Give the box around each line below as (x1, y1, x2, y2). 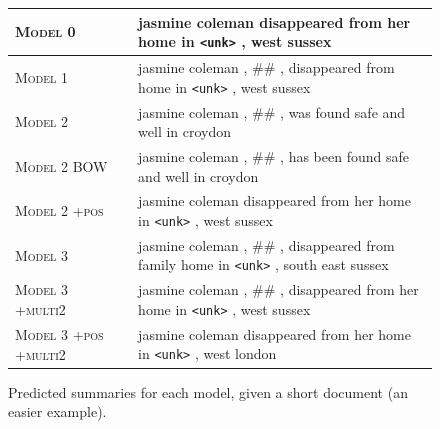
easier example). (8, 401, 107, 422)
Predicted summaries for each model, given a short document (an (8, 381, 408, 402)
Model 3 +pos (15, 323, 104, 344)
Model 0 (15, 21, 76, 42)
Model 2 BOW (15, 155, 108, 176)
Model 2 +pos (15, 200, 104, 221)
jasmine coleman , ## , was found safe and (138, 101, 406, 122)
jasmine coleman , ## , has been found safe (138, 145, 409, 166)
